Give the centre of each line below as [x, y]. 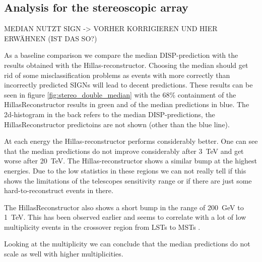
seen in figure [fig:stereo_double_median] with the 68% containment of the [120, 94]
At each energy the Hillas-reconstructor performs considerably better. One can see [131, 141]
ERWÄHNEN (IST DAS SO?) [51, 38]
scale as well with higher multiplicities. [64, 254]
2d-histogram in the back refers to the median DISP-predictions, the [110, 114]
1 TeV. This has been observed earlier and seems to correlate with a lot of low [125, 217]
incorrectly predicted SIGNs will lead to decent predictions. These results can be [128, 85]
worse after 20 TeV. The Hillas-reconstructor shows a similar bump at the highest [131, 161]
